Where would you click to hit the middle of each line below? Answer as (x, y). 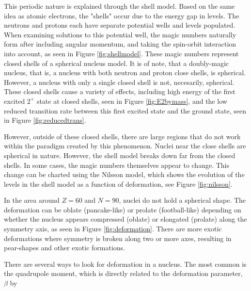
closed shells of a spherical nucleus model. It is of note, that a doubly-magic (117, 63)
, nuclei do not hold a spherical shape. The (182, 200)
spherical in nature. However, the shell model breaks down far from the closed (120, 155)
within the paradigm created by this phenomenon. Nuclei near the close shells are (125, 146)
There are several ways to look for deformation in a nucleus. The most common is (125, 264)
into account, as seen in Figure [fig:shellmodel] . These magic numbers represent (121, 53)
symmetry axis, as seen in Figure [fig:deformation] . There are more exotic (113, 229)
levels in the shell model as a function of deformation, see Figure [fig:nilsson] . (118, 184)
